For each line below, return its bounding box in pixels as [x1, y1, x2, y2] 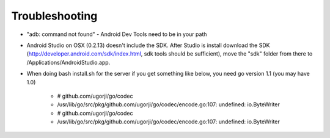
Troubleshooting [11, 9, 98, 23]
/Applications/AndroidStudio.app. [26, 59, 111, 66]
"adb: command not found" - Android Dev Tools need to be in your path [26, 31, 207, 38]
